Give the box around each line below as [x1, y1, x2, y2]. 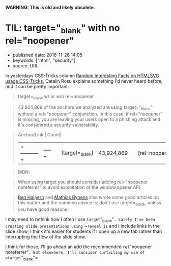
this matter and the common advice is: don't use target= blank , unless [17, 200, 162, 207]
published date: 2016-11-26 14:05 [12, 52, 82, 58]
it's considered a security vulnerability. [17, 122, 99, 128]
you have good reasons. [17, 206, 69, 212]
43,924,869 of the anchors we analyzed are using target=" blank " [17, 104, 153, 112]
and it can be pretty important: [5, 83, 69, 89]
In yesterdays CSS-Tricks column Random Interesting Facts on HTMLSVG [5, 72, 159, 79]
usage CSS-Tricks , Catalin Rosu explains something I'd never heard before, [5, 78, 163, 84]
